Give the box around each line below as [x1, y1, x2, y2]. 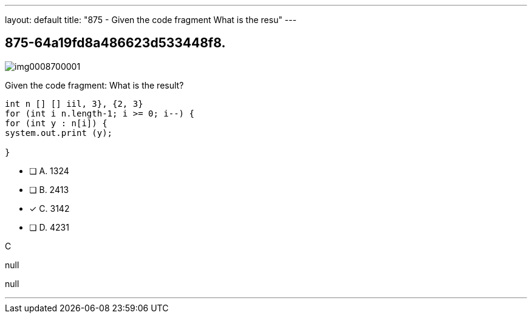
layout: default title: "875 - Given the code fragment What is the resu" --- [5, 15, 297, 25]
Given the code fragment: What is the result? [5, 79, 184, 90]
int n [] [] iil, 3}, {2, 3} [5, 98, 143, 109]
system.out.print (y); [5, 127, 113, 138]
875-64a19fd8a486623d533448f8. [5, 35, 226, 51]
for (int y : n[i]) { [5, 118, 107, 128]
